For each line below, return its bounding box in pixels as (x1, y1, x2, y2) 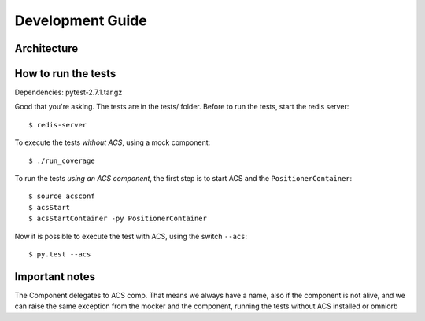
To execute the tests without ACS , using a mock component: (14, 138, 211, 147)
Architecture (14, 42, 79, 55)
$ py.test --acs (28, 249, 91, 259)
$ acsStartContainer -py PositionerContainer (28, 214, 208, 223)
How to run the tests (14, 67, 116, 80)
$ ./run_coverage (28, 156, 95, 165)
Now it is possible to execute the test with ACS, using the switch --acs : (14, 231, 248, 241)
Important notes (14, 270, 96, 283)
